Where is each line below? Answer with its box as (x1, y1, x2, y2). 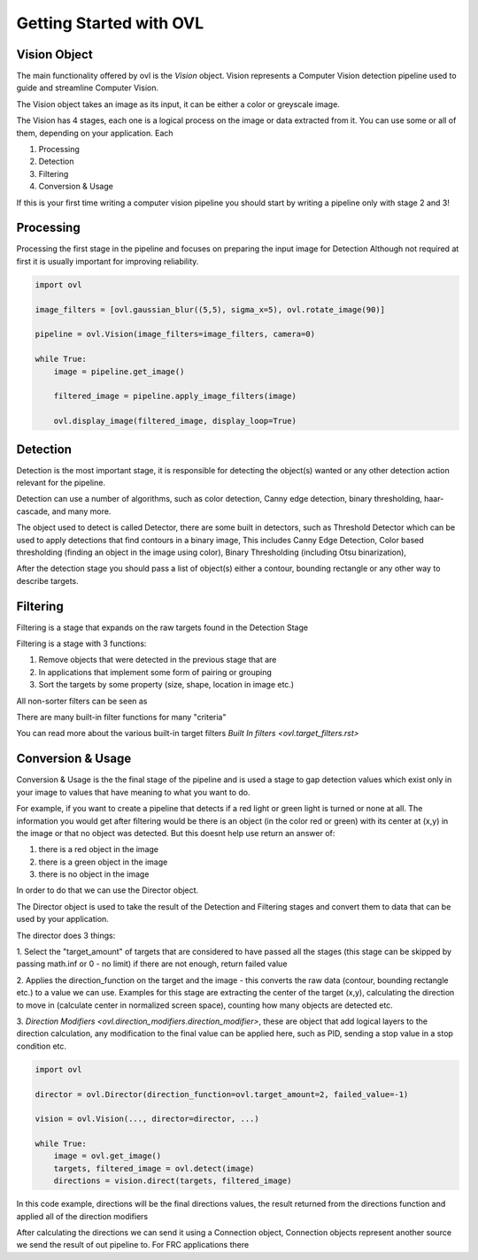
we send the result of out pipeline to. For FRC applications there (16, 1240, 250, 1250)
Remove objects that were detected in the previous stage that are (38, 655, 277, 665)
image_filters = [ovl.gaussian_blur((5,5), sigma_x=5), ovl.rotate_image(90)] (35, 304, 385, 314)
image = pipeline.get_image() (53, 366, 185, 376)
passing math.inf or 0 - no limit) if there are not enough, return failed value (16, 958, 288, 969)
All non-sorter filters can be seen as (16, 695, 148, 706)
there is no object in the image (38, 869, 150, 880)
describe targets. (16, 575, 79, 586)
